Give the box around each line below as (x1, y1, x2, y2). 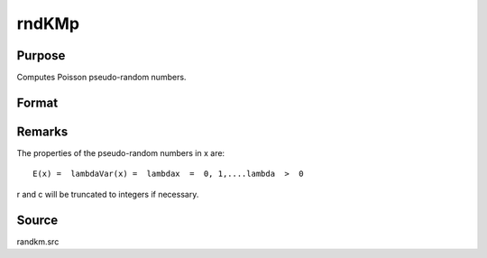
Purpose (16, 48, 66, 63)
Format (16, 95, 59, 110)
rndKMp (16, 14, 80, 33)
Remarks (16, 124, 69, 139)
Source (16, 212, 59, 227)
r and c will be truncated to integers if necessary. (16, 189, 199, 199)
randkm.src (16, 235, 60, 247)
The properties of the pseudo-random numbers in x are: (16, 147, 225, 158)
